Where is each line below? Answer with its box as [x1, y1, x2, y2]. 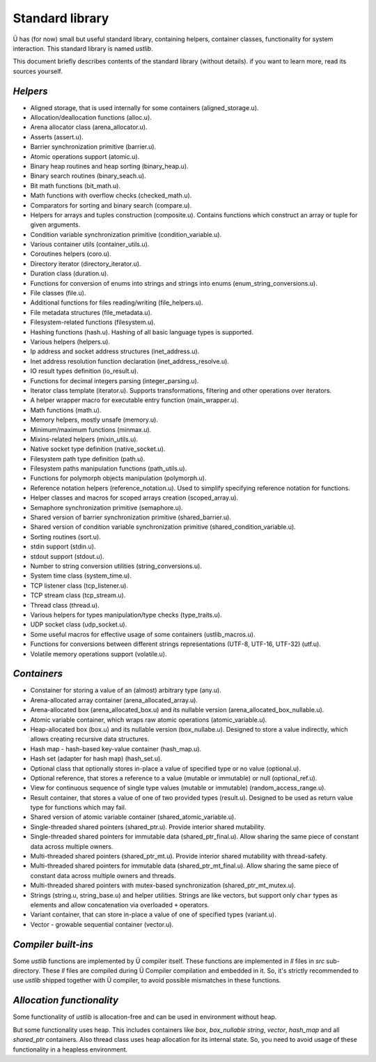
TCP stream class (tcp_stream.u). [30, 591, 126, 599]
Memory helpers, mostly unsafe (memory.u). [30, 415, 158, 424]
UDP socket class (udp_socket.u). [30, 620, 127, 629]
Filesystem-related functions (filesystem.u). [30, 318, 156, 327]
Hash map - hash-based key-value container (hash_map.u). [30, 744, 202, 753]
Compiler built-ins [13, 938, 93, 951]
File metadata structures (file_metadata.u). [30, 308, 152, 316]
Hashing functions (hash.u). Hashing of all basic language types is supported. [30, 328, 253, 336]
